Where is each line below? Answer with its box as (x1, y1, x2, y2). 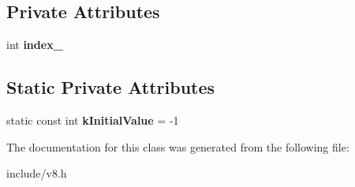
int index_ (6, 36, 63, 53)
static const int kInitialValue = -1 (6, 112, 179, 128)
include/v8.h (6, 165, 67, 181)
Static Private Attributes (6, 75, 215, 99)
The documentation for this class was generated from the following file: (6, 138, 349, 155)
